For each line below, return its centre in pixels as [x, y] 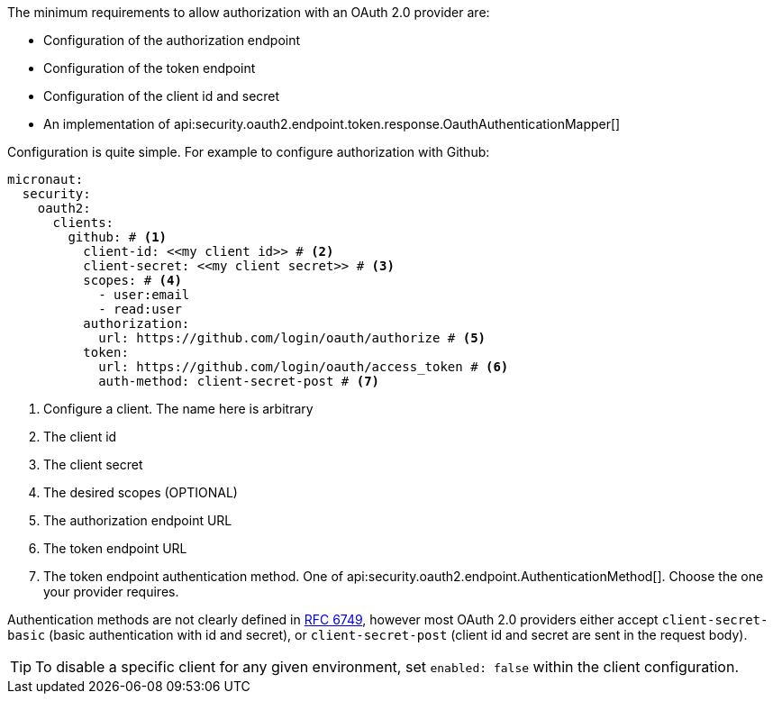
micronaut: [45, 179]
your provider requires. [111, 592]
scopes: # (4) [132, 280]
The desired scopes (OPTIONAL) [141, 492]
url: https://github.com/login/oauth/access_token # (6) [304, 367]
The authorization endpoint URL [138, 520]
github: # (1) [118, 237]
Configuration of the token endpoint [150, 68]
